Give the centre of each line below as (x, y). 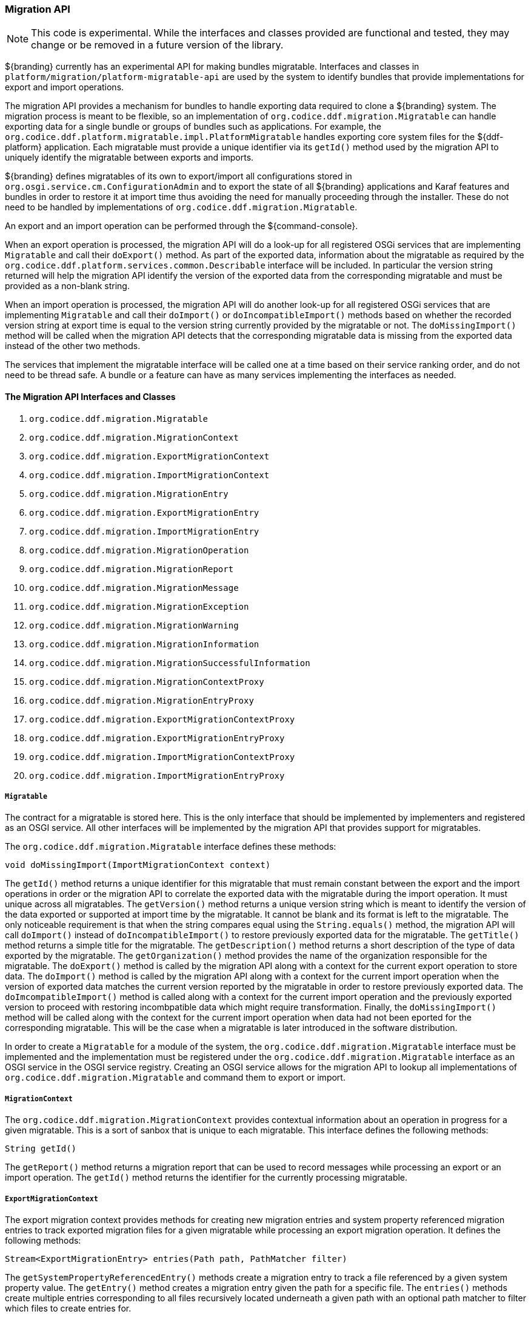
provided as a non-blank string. (67, 286)
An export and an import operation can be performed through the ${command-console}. (182, 226)
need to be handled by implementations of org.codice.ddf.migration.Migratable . (181, 207)
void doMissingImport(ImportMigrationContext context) (138, 865)
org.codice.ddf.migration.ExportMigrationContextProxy (162, 719)
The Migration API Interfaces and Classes (90, 396)
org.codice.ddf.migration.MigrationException (139, 606)
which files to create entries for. (68, 1308)
